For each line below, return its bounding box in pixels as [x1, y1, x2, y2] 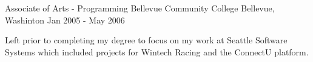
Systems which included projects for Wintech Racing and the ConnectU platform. [5, 45, 309, 58]
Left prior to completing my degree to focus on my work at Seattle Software [5, 34, 288, 46]
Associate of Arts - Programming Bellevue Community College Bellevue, [5, 2, 275, 14]
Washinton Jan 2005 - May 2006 [5, 13, 125, 26]
